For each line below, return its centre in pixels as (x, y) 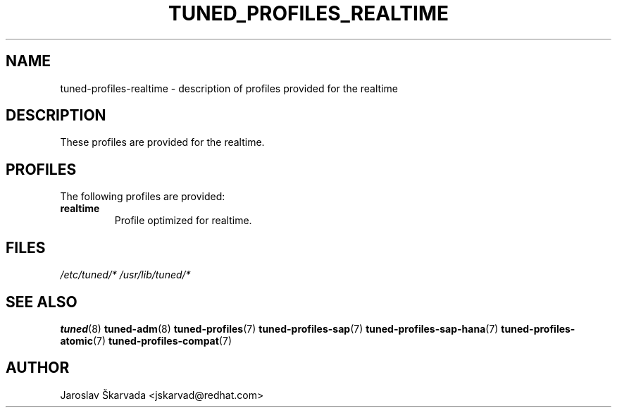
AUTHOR (38, 368)
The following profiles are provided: (143, 197)
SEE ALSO (42, 302)
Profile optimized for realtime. (183, 221)
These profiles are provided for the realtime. (162, 142)
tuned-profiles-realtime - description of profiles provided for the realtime (229, 88)
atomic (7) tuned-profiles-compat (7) (146, 340)
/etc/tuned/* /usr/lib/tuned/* (125, 275)
